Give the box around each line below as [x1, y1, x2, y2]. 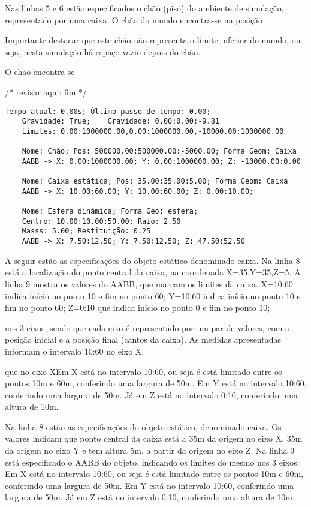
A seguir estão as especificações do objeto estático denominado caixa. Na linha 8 [5, 254, 300, 266]
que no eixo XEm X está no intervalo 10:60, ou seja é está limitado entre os [5, 365, 282, 377]
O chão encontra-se [5, 65, 75, 78]
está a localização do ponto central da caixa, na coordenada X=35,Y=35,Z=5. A [5, 266, 301, 278]
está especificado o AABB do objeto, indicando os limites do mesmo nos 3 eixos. [5, 455, 300, 468]
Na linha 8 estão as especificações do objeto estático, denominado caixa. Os [5, 420, 282, 433]
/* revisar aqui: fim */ [5, 85, 87, 98]
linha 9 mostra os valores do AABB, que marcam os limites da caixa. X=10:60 [5, 277, 293, 290]
